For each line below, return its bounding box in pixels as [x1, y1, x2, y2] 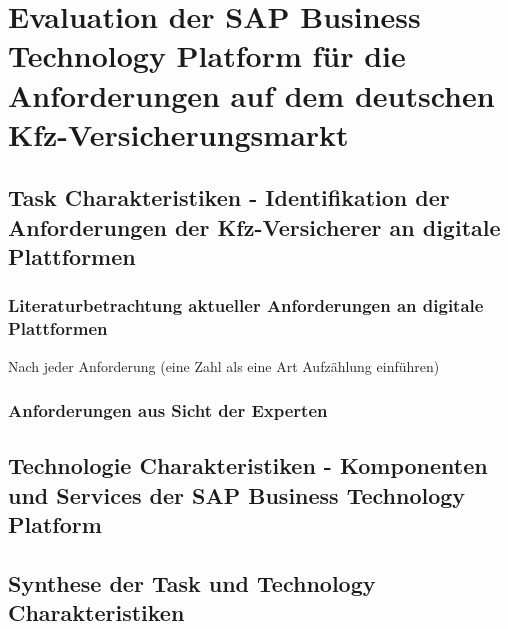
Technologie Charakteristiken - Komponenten [8, 450, 488, 481]
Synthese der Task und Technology [8, 568, 376, 599]
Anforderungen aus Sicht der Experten [8, 398, 328, 423]
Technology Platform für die [8, 35, 406, 76]
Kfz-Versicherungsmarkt [8, 113, 349, 154]
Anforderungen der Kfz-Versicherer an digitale [8, 211, 501, 242]
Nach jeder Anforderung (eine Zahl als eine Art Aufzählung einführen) [8, 355, 440, 376]
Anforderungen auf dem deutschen [8, 74, 495, 115]
